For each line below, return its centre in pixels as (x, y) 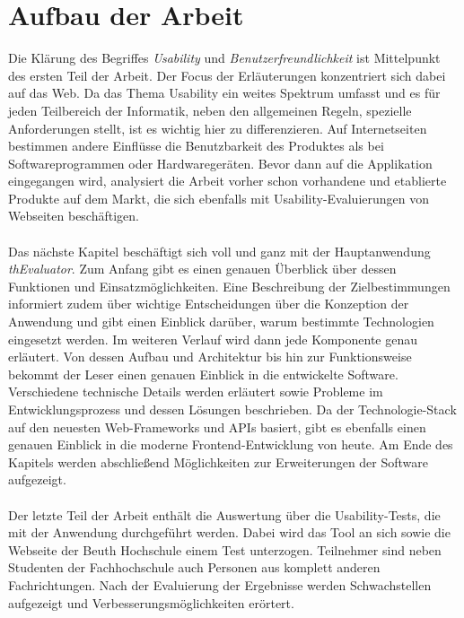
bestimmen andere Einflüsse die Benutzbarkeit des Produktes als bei (196, 146)
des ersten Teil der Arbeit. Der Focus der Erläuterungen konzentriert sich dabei (227, 75)
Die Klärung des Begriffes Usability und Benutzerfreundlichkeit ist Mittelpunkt (224, 58)
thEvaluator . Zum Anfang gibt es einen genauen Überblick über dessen (202, 269)
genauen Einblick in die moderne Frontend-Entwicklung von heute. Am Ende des (231, 444)
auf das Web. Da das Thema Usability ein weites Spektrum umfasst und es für (224, 93)
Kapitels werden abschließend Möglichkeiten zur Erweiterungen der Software (219, 461)
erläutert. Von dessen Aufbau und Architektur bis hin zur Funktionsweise (210, 357)
